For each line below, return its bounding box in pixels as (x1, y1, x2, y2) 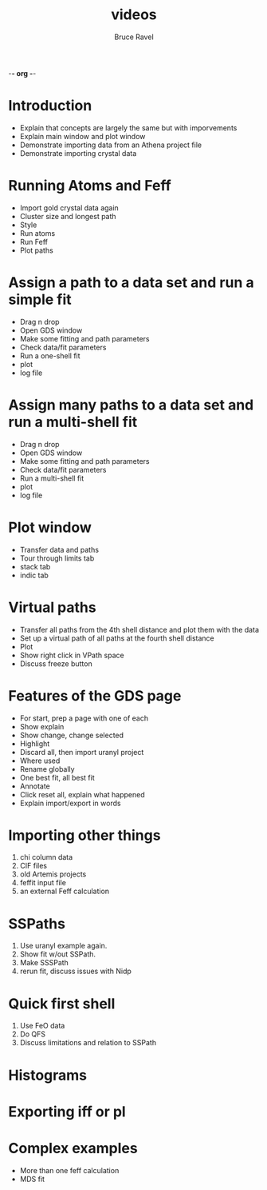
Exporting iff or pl (8, 1102, 126, 1120)
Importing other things (8, 826, 161, 845)
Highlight (19, 738, 50, 749)
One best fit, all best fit (19, 773, 96, 782)
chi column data (19, 853, 73, 862)
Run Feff (19, 237, 48, 246)
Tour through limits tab (19, 553, 95, 563)
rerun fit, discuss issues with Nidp (19, 966, 132, 976)
